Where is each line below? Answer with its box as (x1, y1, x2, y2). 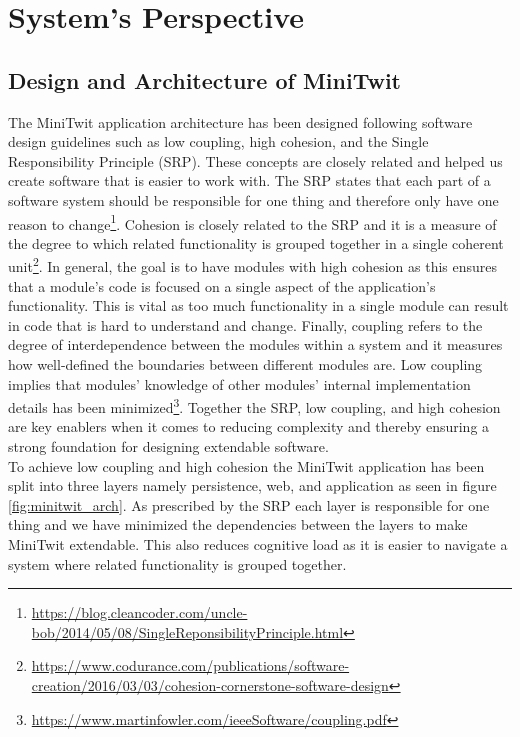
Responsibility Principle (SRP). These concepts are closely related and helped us (8, 150, 503, 171)
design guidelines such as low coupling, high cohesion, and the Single (8, 131, 429, 152)
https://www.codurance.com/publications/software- (31, 655, 350, 676)
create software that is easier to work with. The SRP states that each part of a (8, 170, 491, 191)
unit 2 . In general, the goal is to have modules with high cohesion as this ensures (8, 253, 498, 277)
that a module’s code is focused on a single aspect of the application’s (8, 275, 436, 296)
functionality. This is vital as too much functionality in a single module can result (8, 295, 509, 316)
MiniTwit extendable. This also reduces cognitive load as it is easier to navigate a (8, 534, 508, 555)
